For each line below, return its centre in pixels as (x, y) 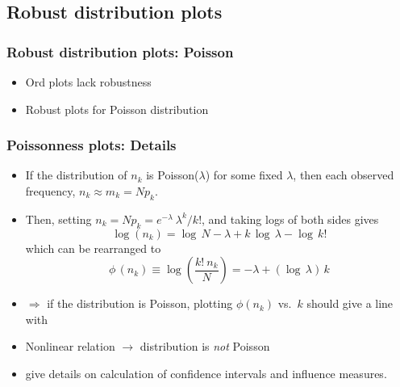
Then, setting (58, 219)
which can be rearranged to (93, 248)
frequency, (50, 191)
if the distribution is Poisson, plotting (140, 303)
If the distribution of (76, 175)
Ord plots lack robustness (88, 82)
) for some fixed (244, 175)
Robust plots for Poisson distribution (117, 109)
